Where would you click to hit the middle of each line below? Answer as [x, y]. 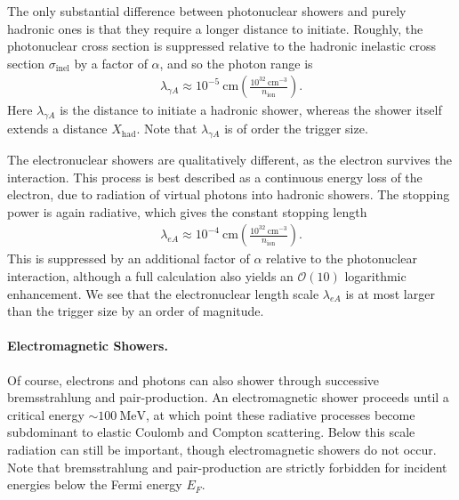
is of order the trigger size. [296, 129]
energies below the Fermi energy [95, 484]
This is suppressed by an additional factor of [129, 258]
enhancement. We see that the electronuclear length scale [163, 293]
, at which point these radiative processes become [280, 414]
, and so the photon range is [236, 63]
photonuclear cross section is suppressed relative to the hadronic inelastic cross [222, 46]
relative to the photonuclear [342, 258]
